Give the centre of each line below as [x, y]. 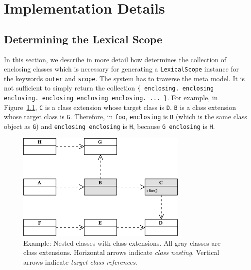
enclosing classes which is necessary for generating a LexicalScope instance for [122, 69]
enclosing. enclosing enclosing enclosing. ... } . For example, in [111, 98]
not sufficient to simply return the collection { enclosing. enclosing [109, 88]
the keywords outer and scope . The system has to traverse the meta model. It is [124, 78]
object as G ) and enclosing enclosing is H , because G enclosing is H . [109, 126]
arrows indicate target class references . [80, 261]
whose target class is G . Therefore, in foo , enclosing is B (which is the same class [125, 117]
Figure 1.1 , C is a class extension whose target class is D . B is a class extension [120, 107]
